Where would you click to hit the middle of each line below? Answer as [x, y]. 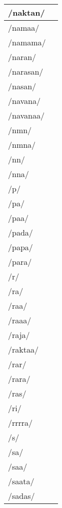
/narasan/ [26, 71]
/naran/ [22, 57]
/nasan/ [22, 86]
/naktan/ [26, 12]
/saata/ [21, 481]
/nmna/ [22, 145]
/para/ [20, 262]
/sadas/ [21, 496]
